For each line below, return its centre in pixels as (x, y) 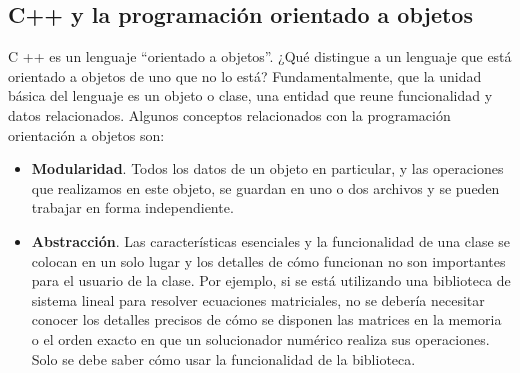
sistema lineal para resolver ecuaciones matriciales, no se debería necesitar (258, 299)
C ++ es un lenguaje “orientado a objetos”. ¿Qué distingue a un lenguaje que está (260, 56)
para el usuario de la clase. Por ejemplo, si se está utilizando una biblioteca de (271, 280)
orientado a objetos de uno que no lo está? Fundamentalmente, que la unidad (245, 75)
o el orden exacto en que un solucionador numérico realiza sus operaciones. (260, 338)
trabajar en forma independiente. (132, 207)
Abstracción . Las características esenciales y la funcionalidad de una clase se (271, 240)
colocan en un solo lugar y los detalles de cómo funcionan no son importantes (268, 260)
